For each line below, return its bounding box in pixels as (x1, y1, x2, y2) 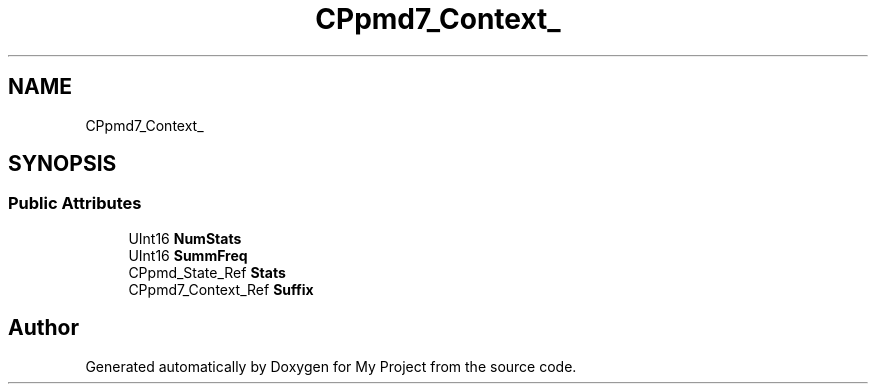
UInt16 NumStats (128, 229, 242, 247)
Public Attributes (8, 193, 142, 214)
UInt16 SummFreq (128, 246, 248, 264)
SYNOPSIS (8, 151, 117, 177)
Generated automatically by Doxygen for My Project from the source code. (85, 357, 577, 375)
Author (8, 315, 79, 341)
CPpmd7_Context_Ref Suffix (128, 280, 314, 298)
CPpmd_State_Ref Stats (128, 263, 286, 281)
